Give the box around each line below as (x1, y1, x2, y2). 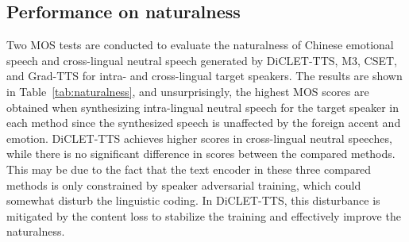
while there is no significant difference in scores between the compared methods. (6, 145, 395, 162)
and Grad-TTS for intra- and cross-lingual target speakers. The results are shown (6, 67, 403, 84)
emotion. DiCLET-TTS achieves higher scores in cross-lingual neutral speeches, (6, 129, 392, 146)
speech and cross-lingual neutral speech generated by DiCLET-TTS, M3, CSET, (6, 52, 397, 68)
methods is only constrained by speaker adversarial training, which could (6, 176, 361, 193)
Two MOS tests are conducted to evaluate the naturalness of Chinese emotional (6, 36, 394, 53)
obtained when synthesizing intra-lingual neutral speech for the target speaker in (6, 98, 399, 115)
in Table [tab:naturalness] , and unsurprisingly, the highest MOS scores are (6, 83, 369, 99)
